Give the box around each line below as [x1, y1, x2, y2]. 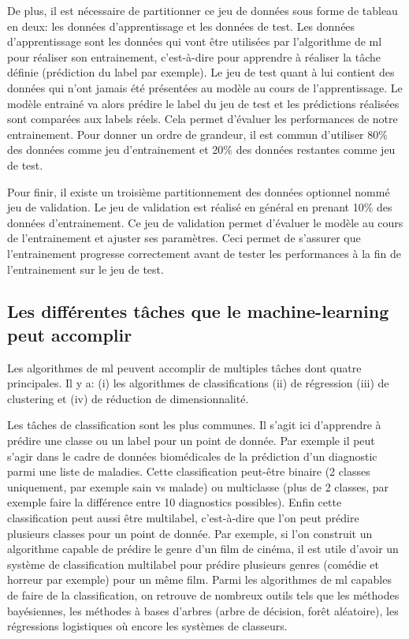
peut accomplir [7, 322, 132, 346]
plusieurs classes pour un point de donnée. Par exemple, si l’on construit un [7, 525, 373, 541]
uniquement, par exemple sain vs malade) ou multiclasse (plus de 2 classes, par [7, 478, 389, 495]
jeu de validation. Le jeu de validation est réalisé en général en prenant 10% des [7, 199, 392, 215]
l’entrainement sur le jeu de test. [7, 260, 164, 277]
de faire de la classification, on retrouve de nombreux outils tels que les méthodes [7, 587, 400, 603]
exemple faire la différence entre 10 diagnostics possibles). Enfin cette [7, 494, 342, 510]
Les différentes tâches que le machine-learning [7, 299, 389, 323]
